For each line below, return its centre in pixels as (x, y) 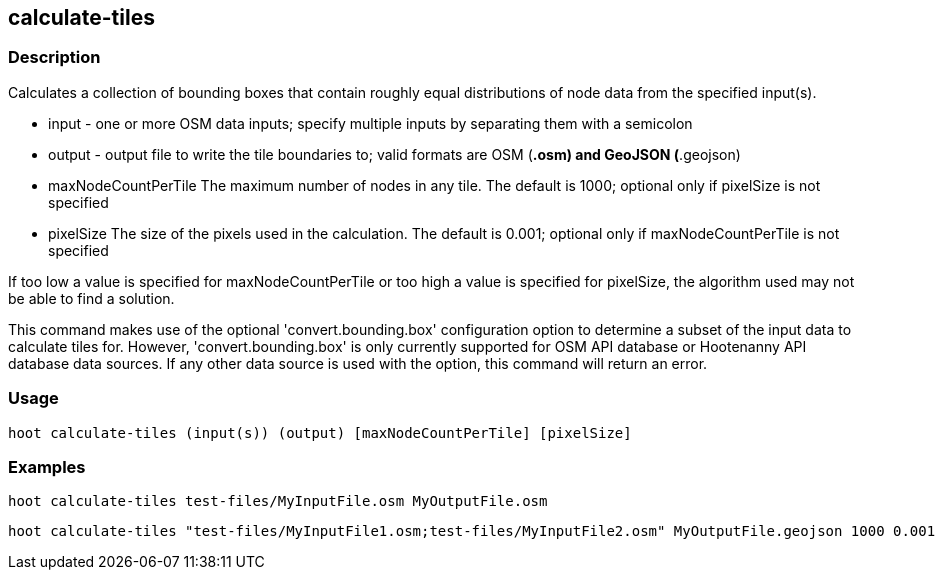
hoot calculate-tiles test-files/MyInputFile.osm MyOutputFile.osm (278, 501)
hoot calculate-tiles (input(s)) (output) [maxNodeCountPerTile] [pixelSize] (320, 432)
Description (54, 57)
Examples (47, 466)
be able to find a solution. (91, 298)
